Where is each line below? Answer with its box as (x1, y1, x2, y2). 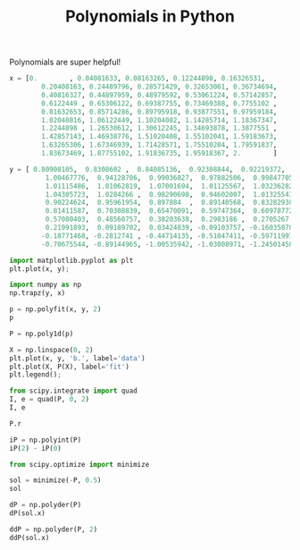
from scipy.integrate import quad (9, 386, 138, 395)
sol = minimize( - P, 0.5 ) (9, 476, 102, 485)
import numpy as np (9, 280, 82, 290)
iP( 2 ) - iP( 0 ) (9, 444, 62, 453)
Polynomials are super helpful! (9, 56, 121, 68)
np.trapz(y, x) (9, 289, 66, 298)
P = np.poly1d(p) (9, 329, 74, 338)
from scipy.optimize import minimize (9, 460, 150, 469)
